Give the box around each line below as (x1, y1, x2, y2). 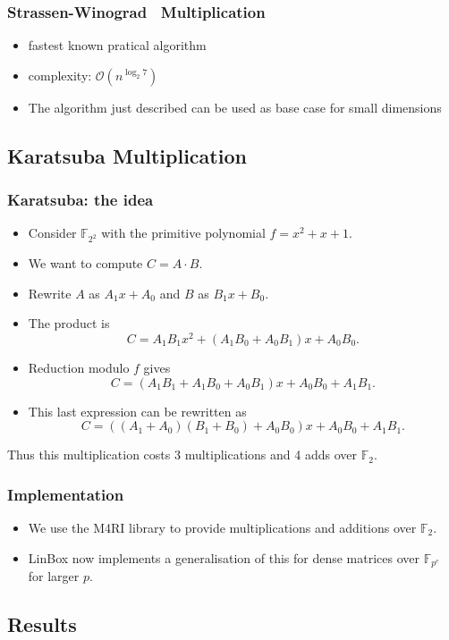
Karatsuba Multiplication (7, 141, 247, 169)
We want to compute (28, 254, 143, 273)
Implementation (7, 483, 124, 505)
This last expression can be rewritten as (28, 401, 247, 420)
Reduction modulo (28, 358, 130, 377)
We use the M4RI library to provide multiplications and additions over (28, 518, 417, 537)
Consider (28, 223, 77, 242)
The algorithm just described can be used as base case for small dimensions (28, 97, 442, 116)
